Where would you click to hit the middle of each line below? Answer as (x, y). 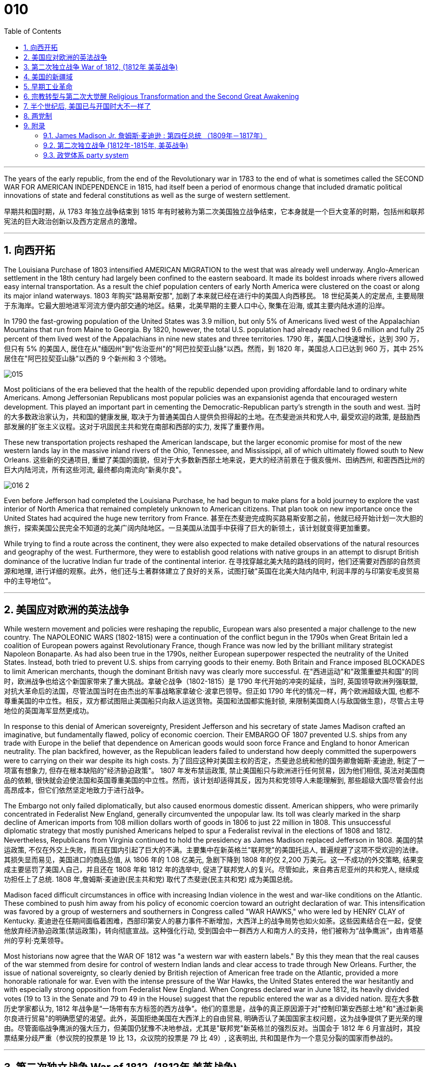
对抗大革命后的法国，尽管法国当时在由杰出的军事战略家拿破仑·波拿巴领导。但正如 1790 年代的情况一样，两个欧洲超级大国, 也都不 (212, 691)
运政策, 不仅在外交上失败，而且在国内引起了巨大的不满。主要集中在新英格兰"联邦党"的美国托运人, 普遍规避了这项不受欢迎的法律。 (213, 850)
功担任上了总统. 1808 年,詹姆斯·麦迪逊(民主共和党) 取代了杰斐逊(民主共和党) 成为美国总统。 (151, 879)
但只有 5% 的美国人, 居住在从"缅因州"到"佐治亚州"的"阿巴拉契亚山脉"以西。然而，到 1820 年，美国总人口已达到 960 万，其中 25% (214, 348)
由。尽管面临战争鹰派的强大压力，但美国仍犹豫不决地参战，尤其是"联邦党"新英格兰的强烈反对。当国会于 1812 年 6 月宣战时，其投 (212, 1028)
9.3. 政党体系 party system (86, 155)
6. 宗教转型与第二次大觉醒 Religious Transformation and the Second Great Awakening (161, 96)
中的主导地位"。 (30, 581)
